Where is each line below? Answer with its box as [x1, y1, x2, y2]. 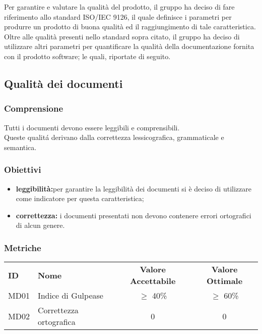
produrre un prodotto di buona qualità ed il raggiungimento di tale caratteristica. [4, 21, 256, 32]
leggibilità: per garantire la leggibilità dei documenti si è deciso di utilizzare [16, 183, 251, 194]
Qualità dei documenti [4, 75, 123, 91]
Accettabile [130, 275, 176, 287]
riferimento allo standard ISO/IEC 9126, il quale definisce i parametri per [4, 11, 232, 22]
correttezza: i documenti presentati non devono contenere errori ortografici [16, 210, 251, 220]
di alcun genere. [16, 220, 65, 230]
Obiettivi [4, 163, 41, 176]
